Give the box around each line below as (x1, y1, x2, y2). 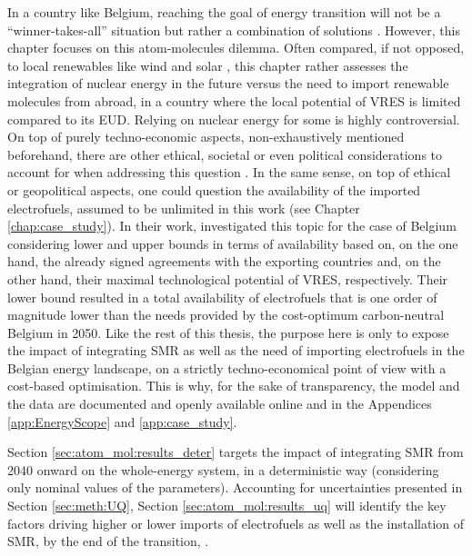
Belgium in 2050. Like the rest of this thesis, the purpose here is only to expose (7, 323, 449, 342)
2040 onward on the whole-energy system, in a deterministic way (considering (7, 460, 439, 479)
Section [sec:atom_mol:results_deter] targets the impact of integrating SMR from (7, 442, 464, 462)
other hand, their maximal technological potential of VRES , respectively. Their (7, 269, 448, 288)
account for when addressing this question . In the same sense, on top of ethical (7, 163, 451, 182)
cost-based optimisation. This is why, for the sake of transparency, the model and (7, 376, 460, 395)
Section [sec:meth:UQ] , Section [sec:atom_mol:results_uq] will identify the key (7, 496, 447, 515)
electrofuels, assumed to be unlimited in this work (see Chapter (7, 198, 360, 217)
